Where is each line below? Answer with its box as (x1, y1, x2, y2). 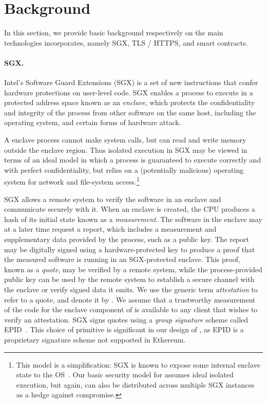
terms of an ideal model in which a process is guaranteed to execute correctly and (4, 154, 261, 165)
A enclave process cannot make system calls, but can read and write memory (4, 134, 246, 145)
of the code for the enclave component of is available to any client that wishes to (4, 304, 258, 315)
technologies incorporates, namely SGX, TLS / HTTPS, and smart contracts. (4, 37, 248, 48)
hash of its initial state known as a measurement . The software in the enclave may (4, 213, 262, 224)
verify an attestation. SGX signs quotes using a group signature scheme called (4, 314, 249, 325)
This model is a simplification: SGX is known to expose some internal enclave (16, 359, 260, 370)
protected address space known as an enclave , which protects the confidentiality (4, 97, 255, 108)
